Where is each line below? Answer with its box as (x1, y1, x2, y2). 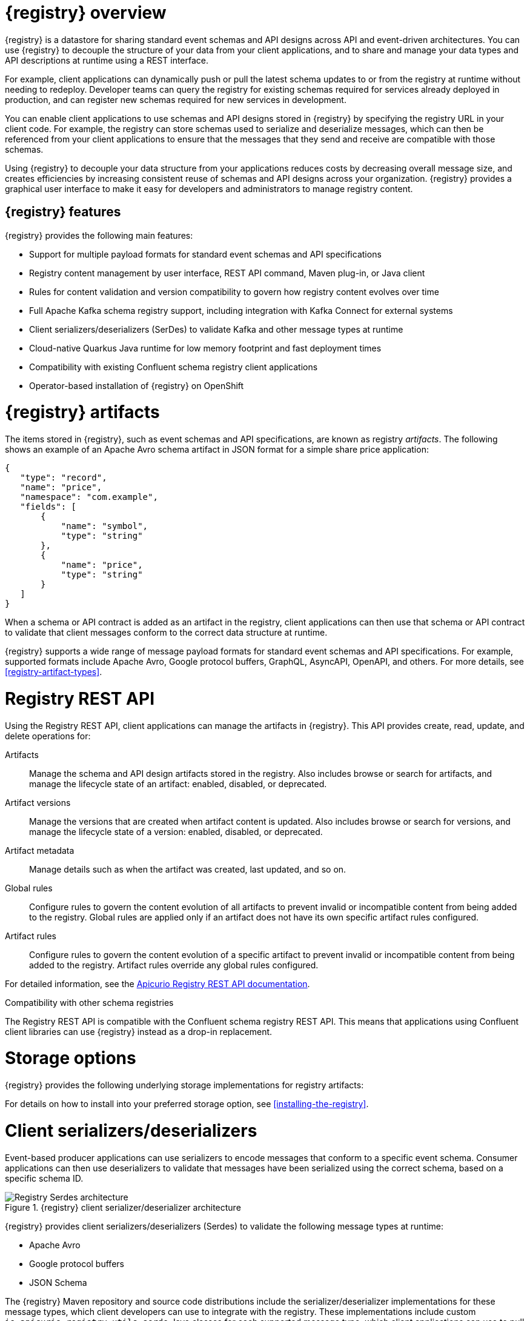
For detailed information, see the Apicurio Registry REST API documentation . (5, 978, 310, 989)
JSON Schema (29, 1277, 87, 1288)
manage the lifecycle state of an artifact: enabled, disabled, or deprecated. (29, 778, 327, 789)
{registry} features (5, 204, 121, 220)
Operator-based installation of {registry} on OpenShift (29, 380, 244, 391)
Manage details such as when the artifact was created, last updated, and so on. (29, 863, 346, 874)
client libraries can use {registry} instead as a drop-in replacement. (5, 1026, 273, 1037)
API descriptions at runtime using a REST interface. (5, 55, 209, 65)
